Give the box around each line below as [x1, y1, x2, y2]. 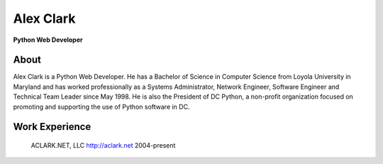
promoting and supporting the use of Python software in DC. [13, 102, 190, 111]
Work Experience [13, 121, 91, 133]
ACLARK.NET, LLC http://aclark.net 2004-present [30, 141, 176, 150]
